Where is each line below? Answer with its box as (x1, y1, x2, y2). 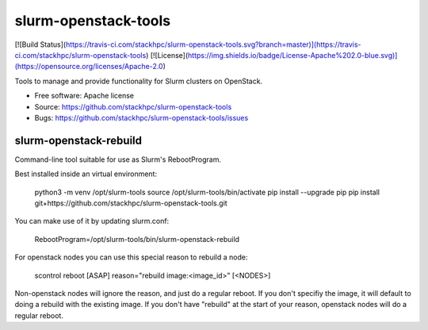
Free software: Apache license (34, 91, 135, 101)
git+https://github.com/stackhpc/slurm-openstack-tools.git (34, 198, 227, 208)
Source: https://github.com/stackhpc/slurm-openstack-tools (34, 102, 232, 111)
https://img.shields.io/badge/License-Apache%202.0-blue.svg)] (187, 50, 398, 59)
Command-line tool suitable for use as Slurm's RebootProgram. (14, 155, 222, 164)
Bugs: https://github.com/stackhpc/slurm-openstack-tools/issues (34, 113, 249, 122)
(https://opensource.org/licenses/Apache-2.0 (14, 62, 163, 71)
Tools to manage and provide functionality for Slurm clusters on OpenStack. (14, 76, 263, 86)
